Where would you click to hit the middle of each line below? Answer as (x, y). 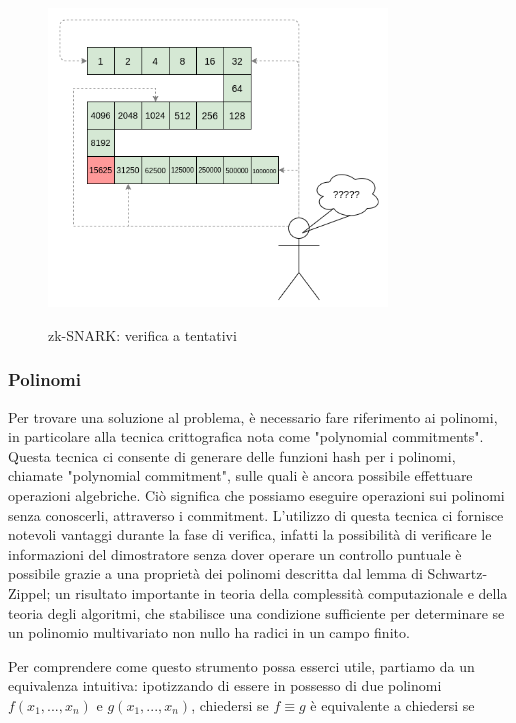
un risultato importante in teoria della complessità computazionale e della (281, 592)
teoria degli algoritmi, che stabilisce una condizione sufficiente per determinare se (256, 612)
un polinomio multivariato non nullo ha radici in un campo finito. (209, 632)
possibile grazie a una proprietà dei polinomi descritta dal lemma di (215, 573)
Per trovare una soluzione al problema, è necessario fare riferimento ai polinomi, (253, 416)
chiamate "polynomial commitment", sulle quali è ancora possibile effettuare (240, 475)
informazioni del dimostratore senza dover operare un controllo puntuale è (235, 553)
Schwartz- (457, 573)
